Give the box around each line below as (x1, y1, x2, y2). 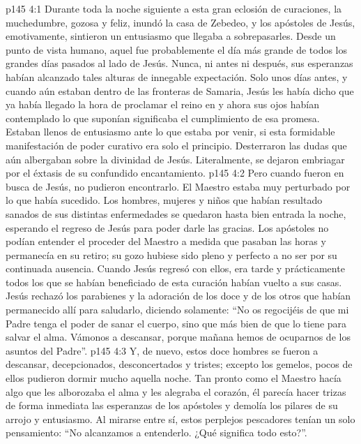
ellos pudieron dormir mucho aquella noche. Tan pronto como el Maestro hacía (6, 371, 341, 385)
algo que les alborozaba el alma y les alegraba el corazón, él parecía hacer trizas (6, 384, 346, 399)
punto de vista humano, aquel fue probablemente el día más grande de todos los (6, 42, 347, 57)
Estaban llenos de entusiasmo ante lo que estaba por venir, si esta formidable (6, 124, 335, 139)
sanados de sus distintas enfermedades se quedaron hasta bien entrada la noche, (6, 206, 346, 221)
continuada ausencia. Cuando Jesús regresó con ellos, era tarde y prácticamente (6, 261, 345, 276)
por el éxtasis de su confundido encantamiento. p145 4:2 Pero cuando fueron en (6, 165, 344, 180)
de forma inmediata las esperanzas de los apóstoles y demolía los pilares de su (6, 398, 338, 413)
